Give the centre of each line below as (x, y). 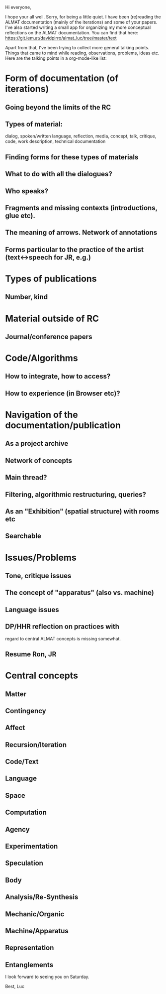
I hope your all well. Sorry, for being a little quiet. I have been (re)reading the (83, 17)
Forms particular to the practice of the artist (75, 249)
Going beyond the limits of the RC (58, 107)
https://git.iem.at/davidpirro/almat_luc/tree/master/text (61, 38)
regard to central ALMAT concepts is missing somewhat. (63, 638)
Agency (17, 829)
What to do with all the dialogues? (59, 174)
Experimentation (32, 846)
